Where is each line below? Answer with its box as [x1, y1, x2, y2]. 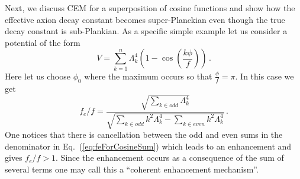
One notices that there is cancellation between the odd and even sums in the [5, 128, 283, 141]
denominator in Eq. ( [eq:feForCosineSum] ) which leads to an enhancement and [5, 140, 292, 152]
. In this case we [235, 69, 294, 82]
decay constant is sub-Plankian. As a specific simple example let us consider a [5, 25, 288, 37]
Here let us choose [5, 69, 70, 82]
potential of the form [5, 36, 80, 48]
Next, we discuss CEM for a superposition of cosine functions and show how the [5, 2, 295, 14]
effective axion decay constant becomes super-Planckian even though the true [5, 13, 285, 25]
